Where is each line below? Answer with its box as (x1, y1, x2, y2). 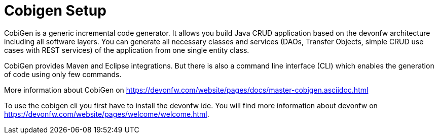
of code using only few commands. (4, 70, 122, 79)
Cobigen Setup (4, 2, 106, 19)
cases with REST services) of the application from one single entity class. (4, 45, 249, 54)
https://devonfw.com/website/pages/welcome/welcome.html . (4, 109, 209, 118)
